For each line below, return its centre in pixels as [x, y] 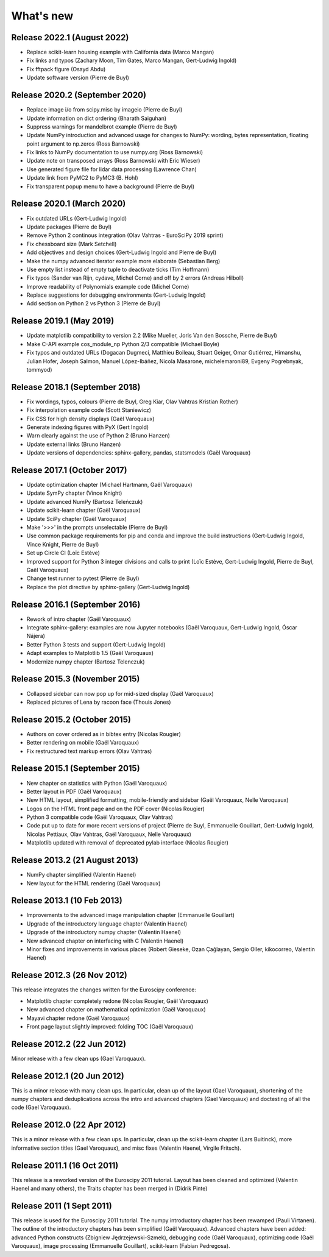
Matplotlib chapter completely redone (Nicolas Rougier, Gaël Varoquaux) [117, 1001]
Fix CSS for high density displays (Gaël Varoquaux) [90, 419]
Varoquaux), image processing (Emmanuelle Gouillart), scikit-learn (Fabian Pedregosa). [121, 1246]
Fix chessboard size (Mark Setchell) [72, 244]
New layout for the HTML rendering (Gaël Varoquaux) [94, 883]
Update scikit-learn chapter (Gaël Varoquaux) [84, 510]
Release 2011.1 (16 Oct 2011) [65, 1165]
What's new [42, 16]
